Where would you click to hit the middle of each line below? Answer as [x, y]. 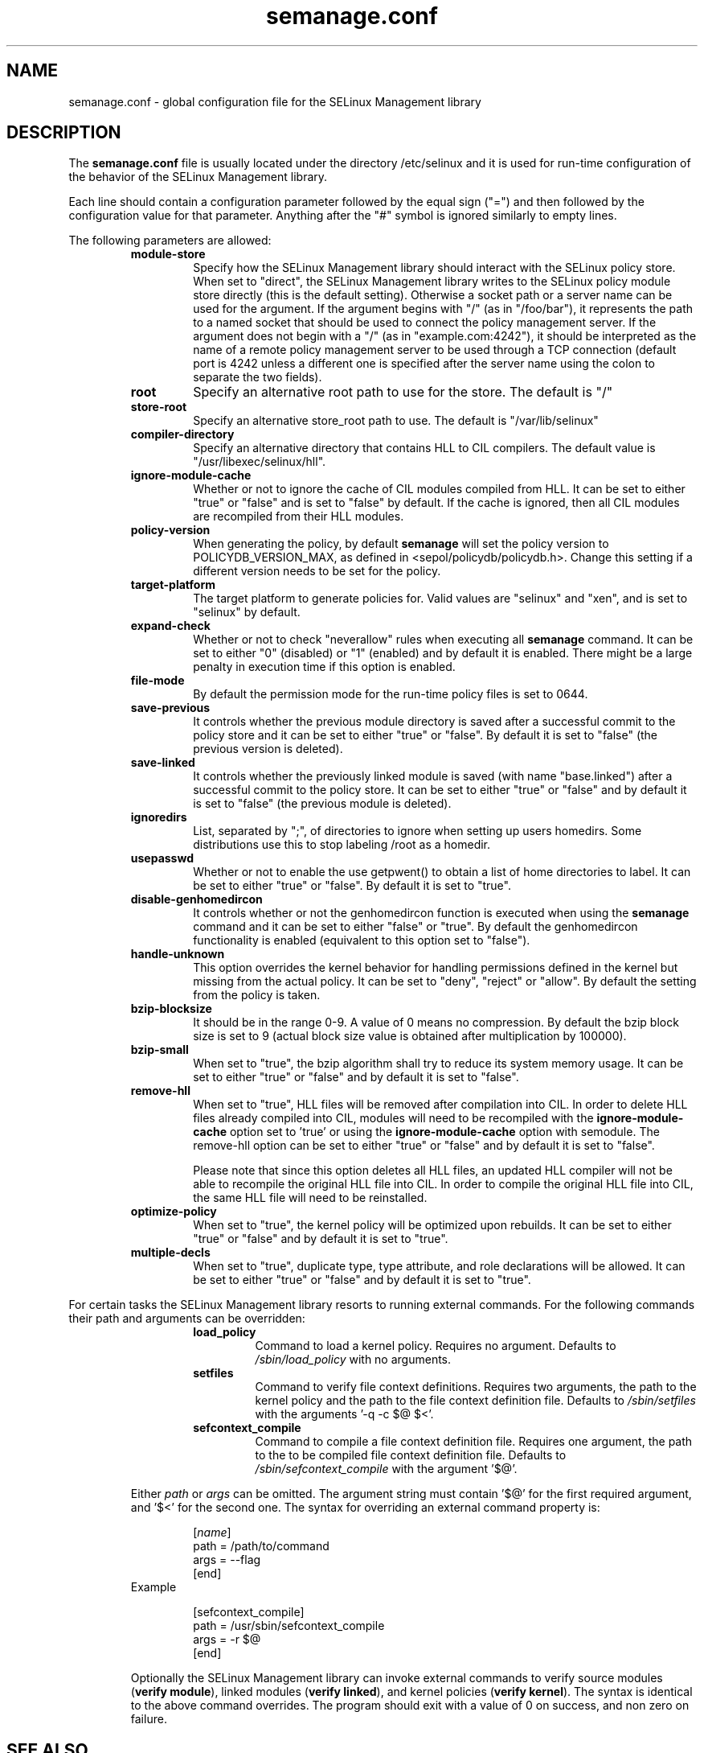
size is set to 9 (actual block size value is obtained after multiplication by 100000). [410, 1036]
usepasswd [162, 858]
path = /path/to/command [261, 1546]
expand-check [170, 626]
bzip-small [160, 1050]
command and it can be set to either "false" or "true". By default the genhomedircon [415, 927]
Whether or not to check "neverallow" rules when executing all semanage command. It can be [443, 640]
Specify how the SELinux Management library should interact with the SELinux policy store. [434, 268]
